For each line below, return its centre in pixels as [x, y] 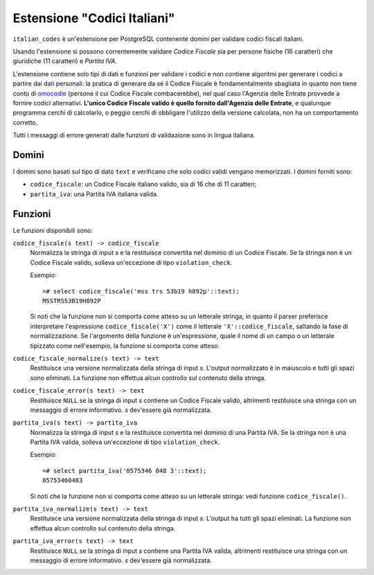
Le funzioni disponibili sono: [53, 230]
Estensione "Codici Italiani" [94, 18]
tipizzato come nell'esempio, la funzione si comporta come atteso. [125, 345]
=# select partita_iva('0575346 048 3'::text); [125, 471]
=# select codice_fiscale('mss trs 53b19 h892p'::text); [141, 291]
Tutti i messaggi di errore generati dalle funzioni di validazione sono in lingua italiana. [134, 135]
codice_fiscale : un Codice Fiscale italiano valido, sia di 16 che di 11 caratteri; [143, 184]
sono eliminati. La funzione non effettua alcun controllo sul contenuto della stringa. [148, 377]
